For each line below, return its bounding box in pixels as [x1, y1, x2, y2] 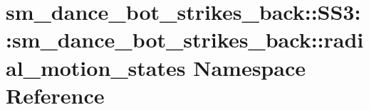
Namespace [193, 53, 306, 82]
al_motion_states [6, 53, 186, 82]
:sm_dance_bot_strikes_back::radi [6, 25, 364, 54]
